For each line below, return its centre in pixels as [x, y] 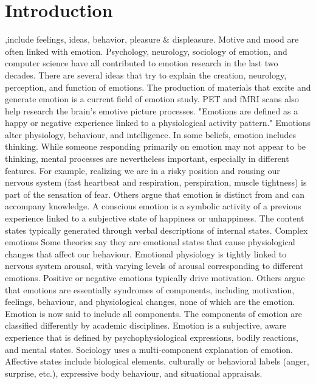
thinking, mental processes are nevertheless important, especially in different [147, 159]
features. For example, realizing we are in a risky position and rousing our [143, 170]
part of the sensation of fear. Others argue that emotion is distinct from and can [155, 194]
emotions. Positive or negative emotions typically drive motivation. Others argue [155, 278]
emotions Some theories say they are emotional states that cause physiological [150, 242]
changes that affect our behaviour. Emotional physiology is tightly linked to [146, 253]
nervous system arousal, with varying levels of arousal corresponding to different [154, 266]
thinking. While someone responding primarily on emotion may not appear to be [156, 146]
